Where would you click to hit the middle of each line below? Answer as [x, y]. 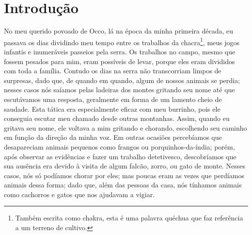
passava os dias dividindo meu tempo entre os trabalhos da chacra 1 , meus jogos [122, 41]
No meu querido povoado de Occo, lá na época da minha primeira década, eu [119, 31]
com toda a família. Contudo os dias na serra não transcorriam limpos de [113, 71]
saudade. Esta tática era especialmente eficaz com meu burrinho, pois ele [112, 109]
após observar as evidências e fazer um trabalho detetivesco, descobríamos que [120, 156]
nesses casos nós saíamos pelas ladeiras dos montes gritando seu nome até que [119, 90]
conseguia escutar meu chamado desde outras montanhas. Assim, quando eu [117, 118]
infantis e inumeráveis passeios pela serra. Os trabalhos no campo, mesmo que [120, 51]
